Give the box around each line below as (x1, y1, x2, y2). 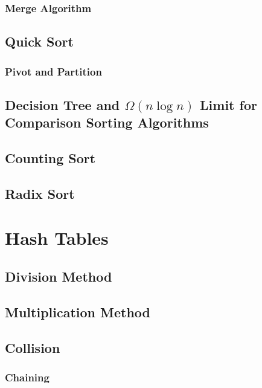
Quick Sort (5, 32, 74, 51)
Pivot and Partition (5, 63, 102, 79)
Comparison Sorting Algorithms (5, 113, 209, 132)
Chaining (5, 369, 50, 384)
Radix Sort (5, 184, 75, 202)
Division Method (5, 267, 112, 285)
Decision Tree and (5, 95, 120, 114)
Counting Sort (5, 149, 96, 167)
